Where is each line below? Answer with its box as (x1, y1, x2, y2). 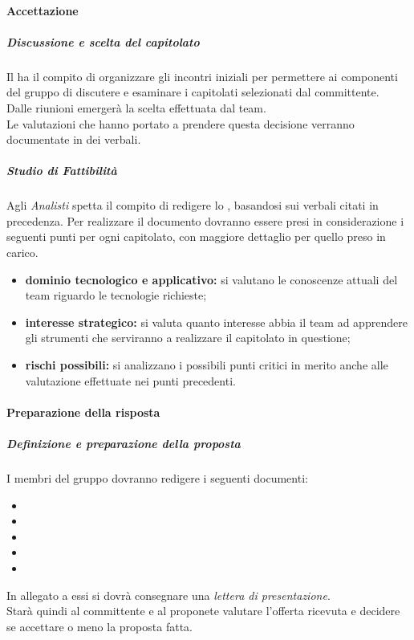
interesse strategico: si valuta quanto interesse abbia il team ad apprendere (25, 313, 408, 330)
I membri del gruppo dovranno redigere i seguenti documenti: (6, 469, 308, 486)
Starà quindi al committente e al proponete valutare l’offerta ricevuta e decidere (6, 602, 400, 619)
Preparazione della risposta (6, 403, 160, 420)
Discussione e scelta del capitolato (6, 33, 200, 50)
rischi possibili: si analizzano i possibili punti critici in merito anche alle (25, 357, 388, 373)
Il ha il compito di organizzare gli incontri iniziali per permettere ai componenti (6, 67, 398, 84)
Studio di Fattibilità (6, 162, 117, 179)
